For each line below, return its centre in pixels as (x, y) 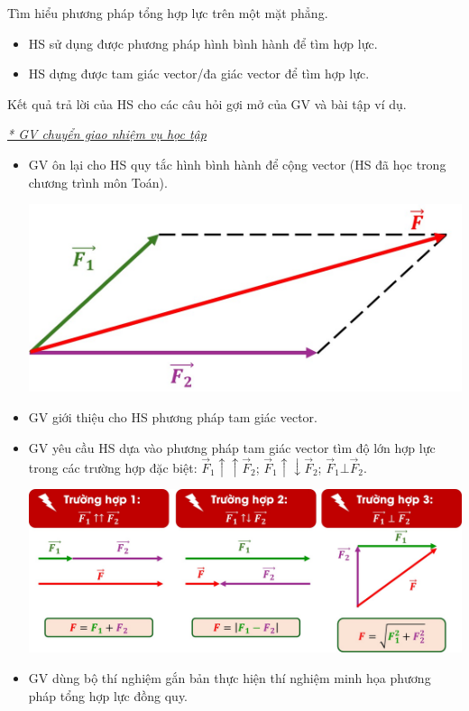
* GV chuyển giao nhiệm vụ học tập (107, 134)
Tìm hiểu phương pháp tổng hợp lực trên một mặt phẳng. (168, 13)
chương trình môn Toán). (98, 182)
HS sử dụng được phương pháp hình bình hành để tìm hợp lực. (203, 43)
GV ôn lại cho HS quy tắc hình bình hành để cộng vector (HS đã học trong (237, 164)
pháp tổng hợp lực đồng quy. (108, 695)
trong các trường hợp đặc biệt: (113, 467)
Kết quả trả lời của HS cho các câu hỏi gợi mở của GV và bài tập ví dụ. (207, 103)
